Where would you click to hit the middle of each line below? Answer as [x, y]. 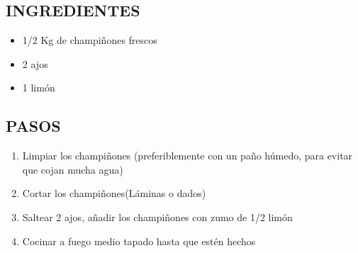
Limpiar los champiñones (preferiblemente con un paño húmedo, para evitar [188, 156]
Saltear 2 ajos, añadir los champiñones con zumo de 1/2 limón [157, 217]
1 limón [39, 88]
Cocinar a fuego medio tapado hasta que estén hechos [139, 241]
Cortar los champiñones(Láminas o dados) [114, 193]
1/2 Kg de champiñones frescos [90, 40]
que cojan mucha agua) [73, 169]
